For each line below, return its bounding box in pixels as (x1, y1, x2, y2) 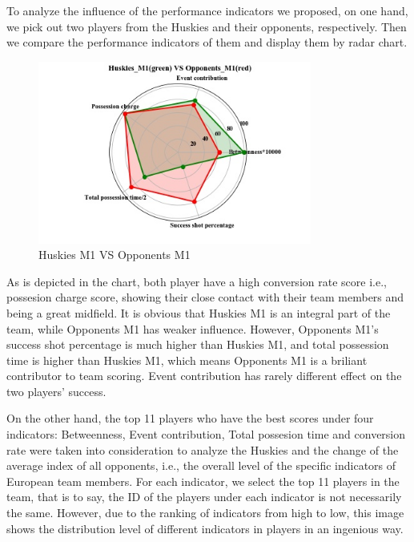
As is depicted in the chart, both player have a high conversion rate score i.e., (6, 273, 387, 289)
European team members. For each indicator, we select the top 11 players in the (6, 472, 400, 489)
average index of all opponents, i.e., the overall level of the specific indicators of (6, 457, 396, 474)
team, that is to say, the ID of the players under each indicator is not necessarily (6, 488, 402, 505)
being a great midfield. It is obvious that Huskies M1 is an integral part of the (6, 304, 391, 321)
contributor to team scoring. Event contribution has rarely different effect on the (6, 367, 402, 384)
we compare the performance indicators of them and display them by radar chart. (6, 34, 408, 51)
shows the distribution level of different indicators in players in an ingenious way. (6, 520, 404, 536)
